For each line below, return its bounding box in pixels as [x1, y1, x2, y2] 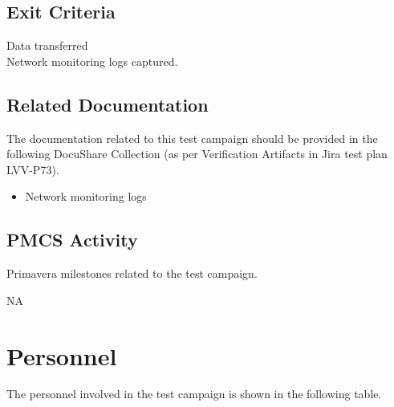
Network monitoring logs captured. [6, 52, 178, 69]
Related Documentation [6, 92, 209, 116]
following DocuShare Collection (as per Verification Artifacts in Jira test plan [6, 145, 388, 162]
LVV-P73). [6, 161, 59, 177]
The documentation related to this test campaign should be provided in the [6, 129, 378, 146]
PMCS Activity [6, 227, 138, 252]
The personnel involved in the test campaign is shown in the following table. [6, 385, 382, 402]
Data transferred [6, 37, 88, 54]
